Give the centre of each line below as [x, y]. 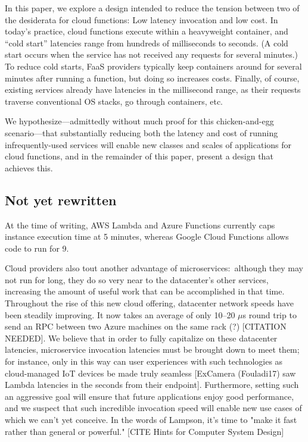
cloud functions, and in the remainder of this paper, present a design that [139, 156]
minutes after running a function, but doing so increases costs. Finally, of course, [152, 78]
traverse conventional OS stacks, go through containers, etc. [114, 101]
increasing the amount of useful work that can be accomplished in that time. [145, 291]
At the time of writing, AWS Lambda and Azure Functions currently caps [140, 225]
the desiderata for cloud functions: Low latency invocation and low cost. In [141, 19]
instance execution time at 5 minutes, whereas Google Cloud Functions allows [147, 236]
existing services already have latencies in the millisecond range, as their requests [153, 90]
